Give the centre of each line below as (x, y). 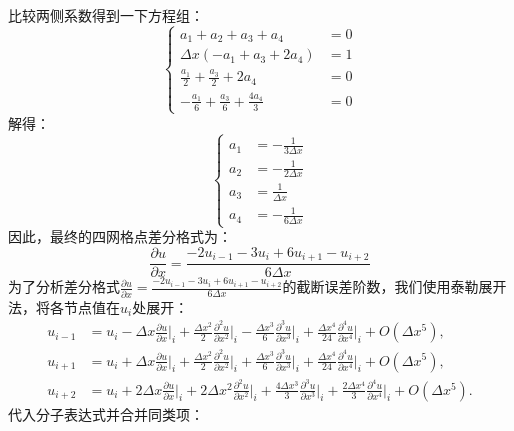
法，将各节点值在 (64, 306)
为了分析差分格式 (64, 286)
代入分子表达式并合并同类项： (106, 413)
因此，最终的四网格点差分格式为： (120, 236)
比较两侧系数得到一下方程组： (106, 15)
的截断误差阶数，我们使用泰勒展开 (394, 286)
